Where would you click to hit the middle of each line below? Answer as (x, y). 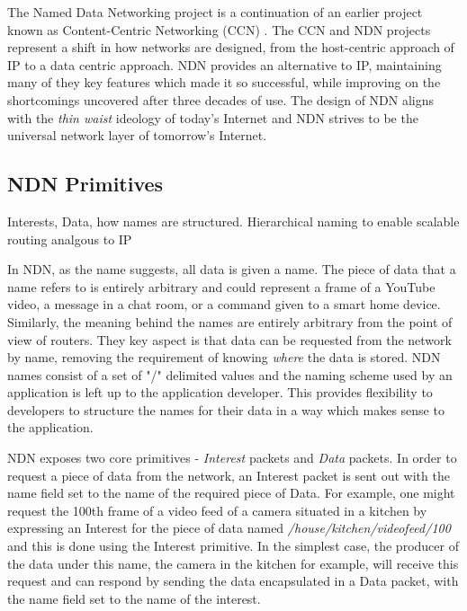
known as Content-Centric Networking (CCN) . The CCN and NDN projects (219, 29)
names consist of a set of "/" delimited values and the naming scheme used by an (230, 374)
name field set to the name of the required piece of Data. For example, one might (231, 493)
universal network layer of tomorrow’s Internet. (137, 135)
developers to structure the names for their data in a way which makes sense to (226, 409)
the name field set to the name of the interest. (134, 598)
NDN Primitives (85, 184)
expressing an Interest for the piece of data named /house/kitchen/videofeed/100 (229, 528)
